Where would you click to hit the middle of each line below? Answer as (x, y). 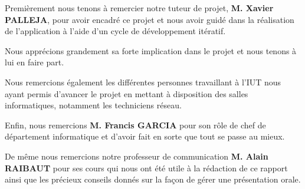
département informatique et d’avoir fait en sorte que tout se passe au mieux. (145, 136)
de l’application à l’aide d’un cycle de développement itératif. (115, 31)
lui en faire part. (35, 62)
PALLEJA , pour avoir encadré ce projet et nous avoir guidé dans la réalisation (150, 19)
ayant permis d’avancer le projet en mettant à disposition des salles (127, 93)
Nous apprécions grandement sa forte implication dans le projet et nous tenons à (151, 50)
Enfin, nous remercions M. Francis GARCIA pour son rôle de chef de (135, 125)
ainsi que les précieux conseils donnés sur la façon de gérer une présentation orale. (153, 179)
